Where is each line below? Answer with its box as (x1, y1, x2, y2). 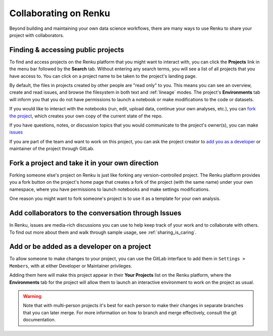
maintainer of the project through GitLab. (9, 146, 95, 152)
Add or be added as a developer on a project (9, 242, 151, 251)
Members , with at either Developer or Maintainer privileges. (9, 263, 132, 269)
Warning (23, 293, 41, 299)
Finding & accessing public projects (9, 46, 124, 54)
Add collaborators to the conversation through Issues (9, 209, 181, 218)
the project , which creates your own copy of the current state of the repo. (9, 113, 163, 119)
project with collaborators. (9, 32, 64, 38)
